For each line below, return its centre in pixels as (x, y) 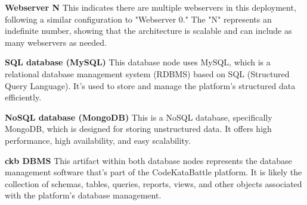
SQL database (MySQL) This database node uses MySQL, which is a (138, 62)
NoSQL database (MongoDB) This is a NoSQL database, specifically (139, 117)
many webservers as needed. (56, 42)
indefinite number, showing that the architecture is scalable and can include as (148, 31)
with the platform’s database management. (83, 195)
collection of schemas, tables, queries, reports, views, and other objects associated (153, 183)
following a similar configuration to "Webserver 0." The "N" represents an (138, 19)
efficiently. (23, 97)
